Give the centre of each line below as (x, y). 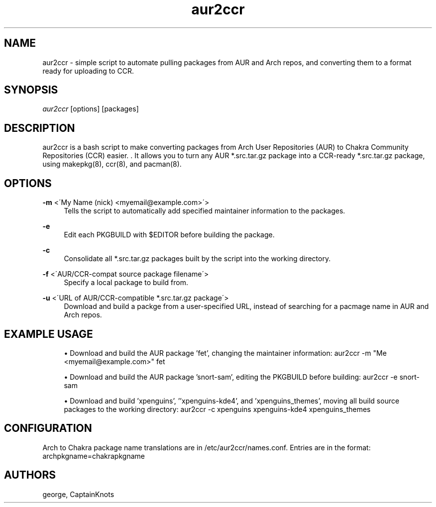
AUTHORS (30, 475)
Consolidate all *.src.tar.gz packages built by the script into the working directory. (197, 259)
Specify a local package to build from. (126, 283)
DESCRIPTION (40, 128)
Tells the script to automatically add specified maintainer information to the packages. (205, 211)
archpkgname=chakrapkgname (94, 456)
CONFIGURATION (48, 428)
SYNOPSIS (31, 90)
